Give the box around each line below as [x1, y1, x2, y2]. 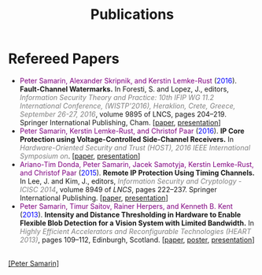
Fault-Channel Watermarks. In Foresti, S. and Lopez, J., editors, [19, 84, 230, 94]
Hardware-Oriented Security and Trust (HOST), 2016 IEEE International [19, 143, 251, 152]
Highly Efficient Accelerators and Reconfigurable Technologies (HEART [19, 226, 252, 236]
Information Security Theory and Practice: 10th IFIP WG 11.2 [19, 92, 215, 102]
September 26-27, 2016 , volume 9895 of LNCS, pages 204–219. [19, 109, 227, 119]
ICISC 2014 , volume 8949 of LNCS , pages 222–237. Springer [19, 184, 218, 194]
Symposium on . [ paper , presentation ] [19, 151, 141, 161]
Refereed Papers [8, 50, 120, 68]
